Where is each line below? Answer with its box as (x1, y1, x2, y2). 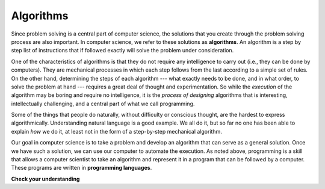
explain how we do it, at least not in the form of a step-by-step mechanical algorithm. (11, 128, 222, 135)
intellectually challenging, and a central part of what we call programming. (11, 100, 195, 107)
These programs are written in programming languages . (11, 164, 152, 172)
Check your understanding (11, 175, 80, 182)
